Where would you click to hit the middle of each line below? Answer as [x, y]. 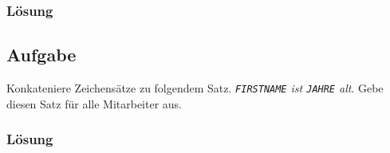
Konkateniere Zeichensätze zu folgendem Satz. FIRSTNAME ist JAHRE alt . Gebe [195, 88]
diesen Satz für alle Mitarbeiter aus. [95, 103]
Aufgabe [41, 55]
